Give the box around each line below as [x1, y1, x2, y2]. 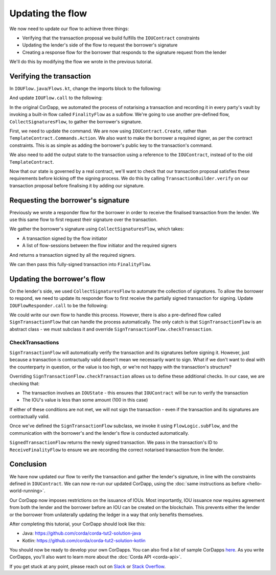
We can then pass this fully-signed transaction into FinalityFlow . [9, 261, 152, 267]
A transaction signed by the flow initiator [22, 235, 107, 241]
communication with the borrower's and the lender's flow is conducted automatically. [9, 430, 189, 436]
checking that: [9, 380, 40, 386]
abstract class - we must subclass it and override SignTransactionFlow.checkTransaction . [9, 326, 213, 332]
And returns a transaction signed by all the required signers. [9, 252, 136, 258]
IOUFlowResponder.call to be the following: [9, 302, 108, 308]
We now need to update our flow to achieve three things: [9, 26, 129, 32]
